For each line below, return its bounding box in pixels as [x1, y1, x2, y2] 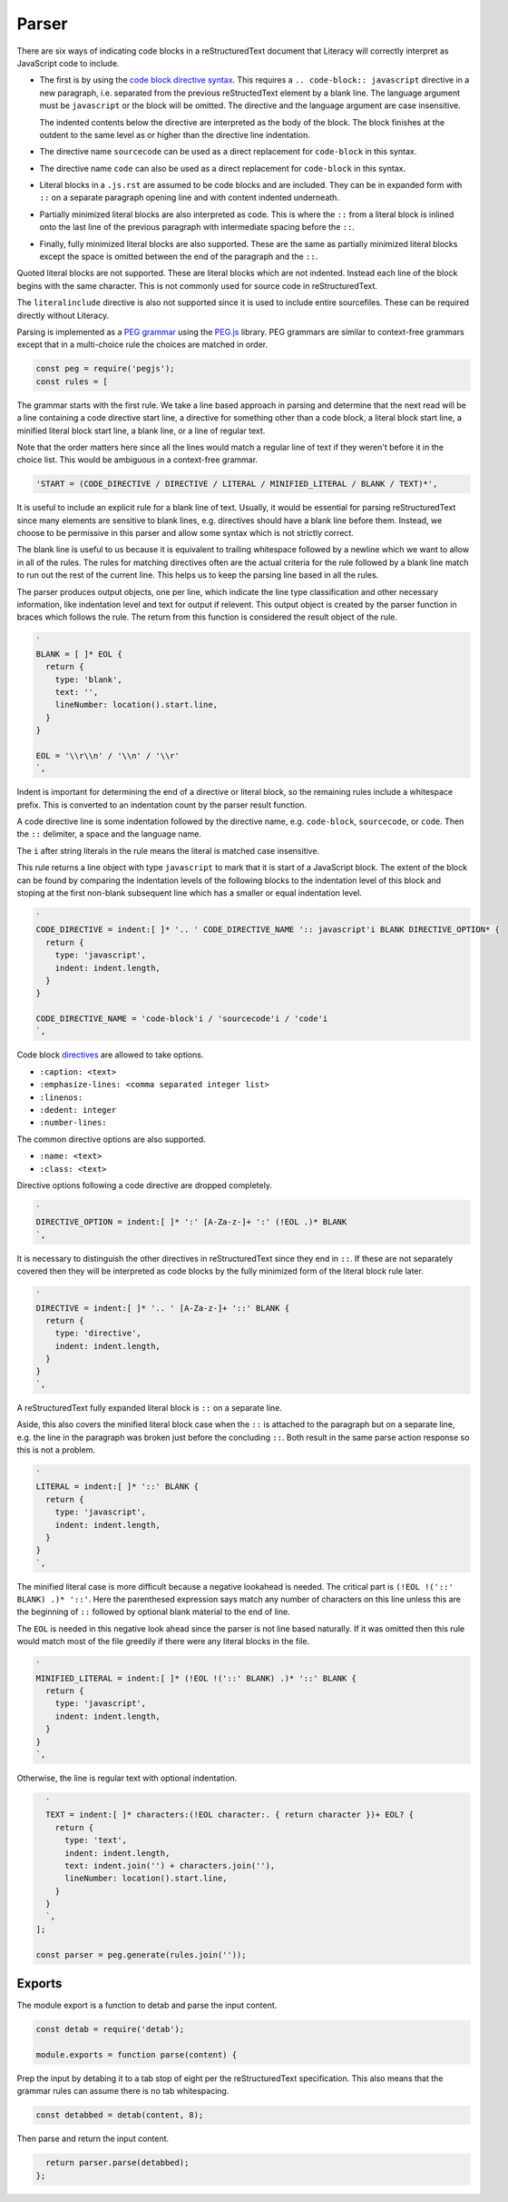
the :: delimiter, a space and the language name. [16, 828, 201, 839]
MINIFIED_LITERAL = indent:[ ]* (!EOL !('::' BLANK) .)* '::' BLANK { [35, 1672, 357, 1683]
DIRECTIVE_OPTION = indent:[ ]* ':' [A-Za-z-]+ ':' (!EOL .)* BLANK [35, 1217, 347, 1227]
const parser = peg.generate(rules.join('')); [35, 1949, 247, 1959]
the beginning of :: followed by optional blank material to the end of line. [16, 1606, 290, 1617]
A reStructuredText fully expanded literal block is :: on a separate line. [16, 1402, 283, 1413]
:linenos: [39, 1092, 83, 1103]
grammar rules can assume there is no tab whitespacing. [16, 2086, 230, 2097]
